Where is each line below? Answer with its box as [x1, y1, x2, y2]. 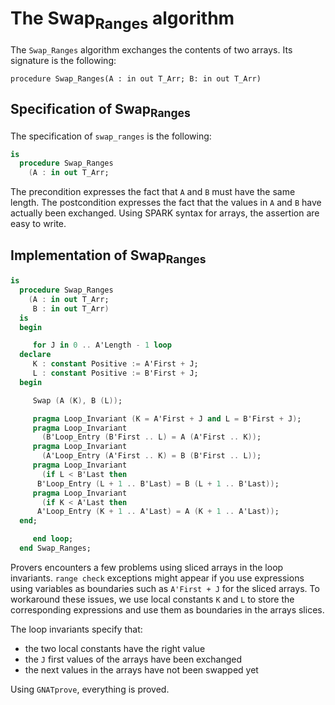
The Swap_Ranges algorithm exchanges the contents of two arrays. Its [10, 43, 293, 56]
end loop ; [32, 534, 74, 544]
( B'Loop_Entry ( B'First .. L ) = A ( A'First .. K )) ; [41, 432, 262, 442]
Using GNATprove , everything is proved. [10, 683, 170, 695]
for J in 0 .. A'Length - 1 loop [32, 340, 172, 351]
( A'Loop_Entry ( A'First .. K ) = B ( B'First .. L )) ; [41, 451, 262, 461]
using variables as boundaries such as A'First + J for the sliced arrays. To [10, 582, 320, 594]
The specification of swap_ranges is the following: [10, 130, 212, 142]
